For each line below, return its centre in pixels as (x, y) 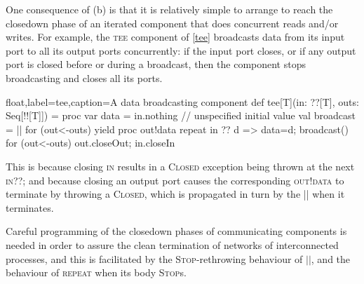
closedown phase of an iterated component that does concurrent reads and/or (172, 23)
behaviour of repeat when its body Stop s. (96, 272)
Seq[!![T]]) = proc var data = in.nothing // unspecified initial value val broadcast (181, 115)
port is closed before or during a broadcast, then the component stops (156, 64)
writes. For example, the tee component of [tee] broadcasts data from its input (175, 37)
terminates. (30, 207)
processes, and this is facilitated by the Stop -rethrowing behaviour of (154, 258)
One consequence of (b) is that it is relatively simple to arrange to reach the (169, 9)
